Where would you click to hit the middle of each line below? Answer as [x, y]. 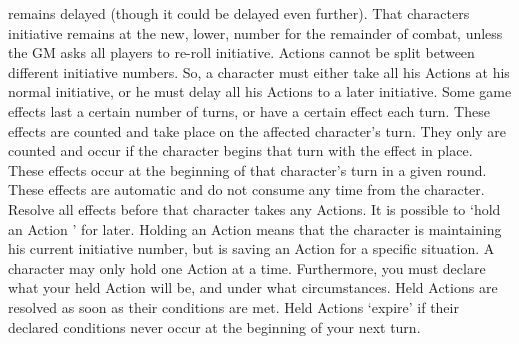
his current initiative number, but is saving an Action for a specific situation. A [251, 248]
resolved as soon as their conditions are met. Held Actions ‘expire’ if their [233, 306]
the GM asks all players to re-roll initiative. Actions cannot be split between [241, 52]
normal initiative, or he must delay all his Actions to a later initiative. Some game [260, 91]
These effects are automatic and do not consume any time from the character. [246, 189]
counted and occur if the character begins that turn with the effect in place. [240, 150]
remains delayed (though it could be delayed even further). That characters [239, 13]
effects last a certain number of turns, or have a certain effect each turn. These [249, 110]
